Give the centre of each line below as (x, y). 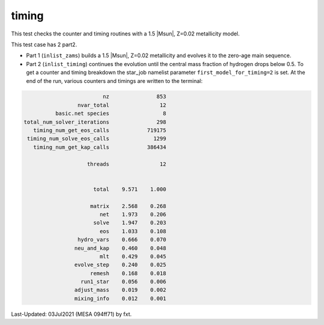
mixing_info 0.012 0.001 (120, 298)
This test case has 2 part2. (44, 44)
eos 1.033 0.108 (133, 231)
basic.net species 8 (110, 114)
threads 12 (127, 164)
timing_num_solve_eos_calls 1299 (97, 139)
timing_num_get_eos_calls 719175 (100, 130)
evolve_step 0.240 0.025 (120, 265)
